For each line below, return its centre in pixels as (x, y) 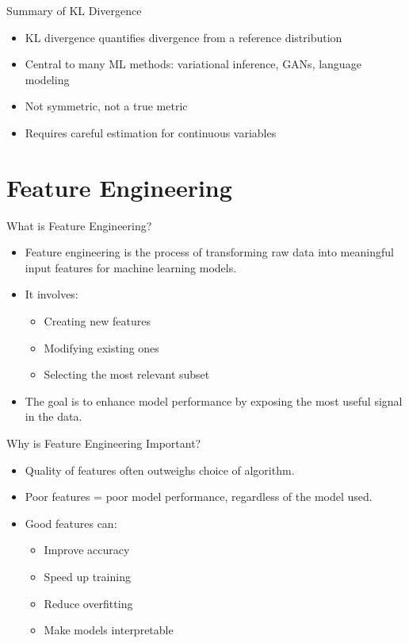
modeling (47, 79)
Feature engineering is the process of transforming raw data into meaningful (209, 252)
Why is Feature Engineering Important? (104, 443)
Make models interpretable (109, 630)
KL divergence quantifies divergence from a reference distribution (183, 37)
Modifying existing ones (101, 347)
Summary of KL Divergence (74, 10)
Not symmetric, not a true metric (106, 106)
